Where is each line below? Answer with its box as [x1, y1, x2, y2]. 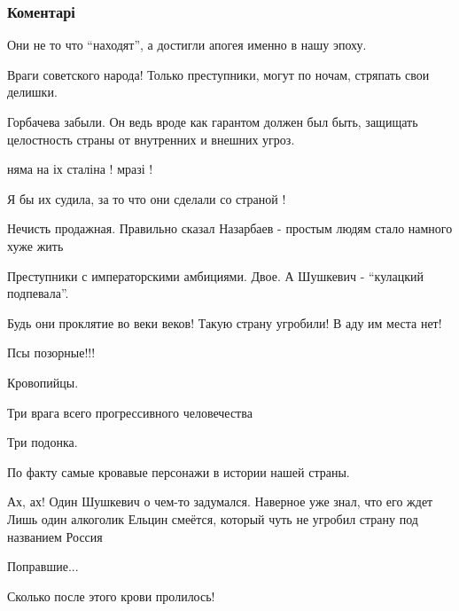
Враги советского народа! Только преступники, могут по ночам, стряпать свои [7, 65, 430, 83]
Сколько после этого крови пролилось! [7, 586, 215, 605]
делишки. [7, 82, 58, 101]
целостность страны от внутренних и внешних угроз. [7, 129, 295, 148]
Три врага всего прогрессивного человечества [7, 403, 253, 421]
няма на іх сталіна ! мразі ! [7, 160, 153, 178]
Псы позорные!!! [7, 343, 96, 362]
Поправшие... [7, 557, 79, 576]
